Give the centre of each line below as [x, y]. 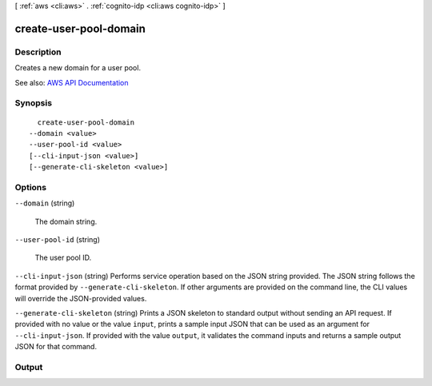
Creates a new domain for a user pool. [78, 68]
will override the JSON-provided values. [81, 298]
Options [31, 187]
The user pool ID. [63, 258]
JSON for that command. [56, 347]
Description [38, 52]
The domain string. [66, 221]
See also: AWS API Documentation [72, 82]
